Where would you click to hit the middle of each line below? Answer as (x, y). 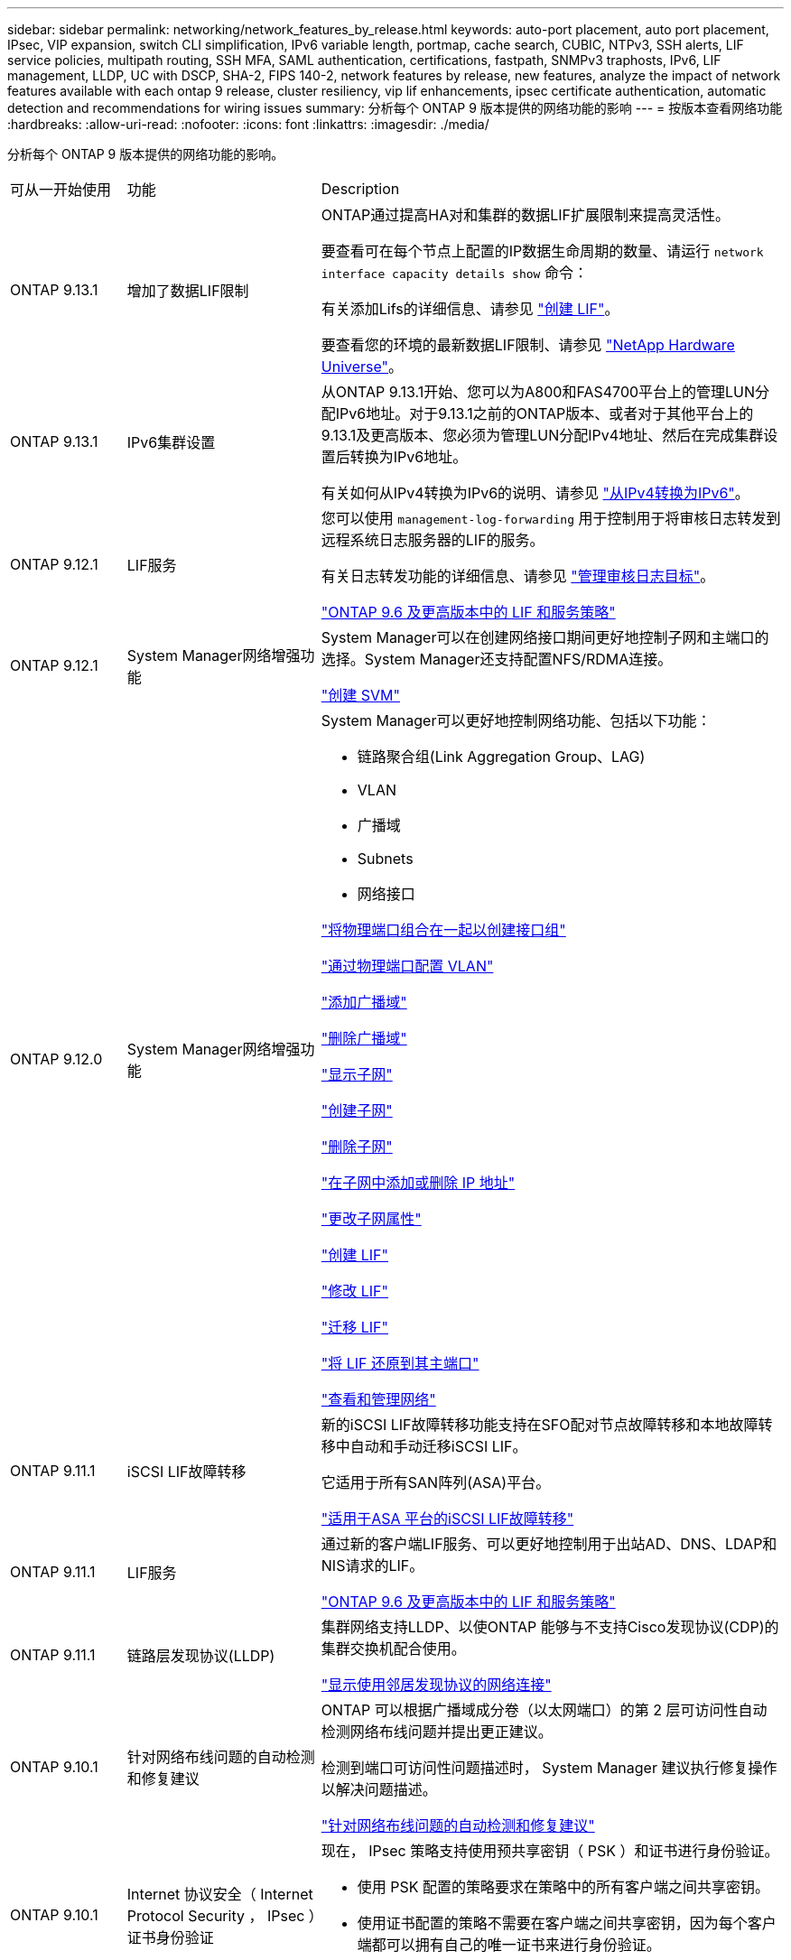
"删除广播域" (364, 1038)
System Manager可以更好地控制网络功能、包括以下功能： (516, 720)
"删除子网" (357, 1147)
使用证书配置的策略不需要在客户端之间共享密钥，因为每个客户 (567, 1923)
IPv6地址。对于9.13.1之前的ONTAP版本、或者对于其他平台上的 (544, 413)
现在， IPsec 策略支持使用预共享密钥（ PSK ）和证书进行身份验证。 (550, 1851)
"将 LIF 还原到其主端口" (400, 1363)
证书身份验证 (170, 1937)
